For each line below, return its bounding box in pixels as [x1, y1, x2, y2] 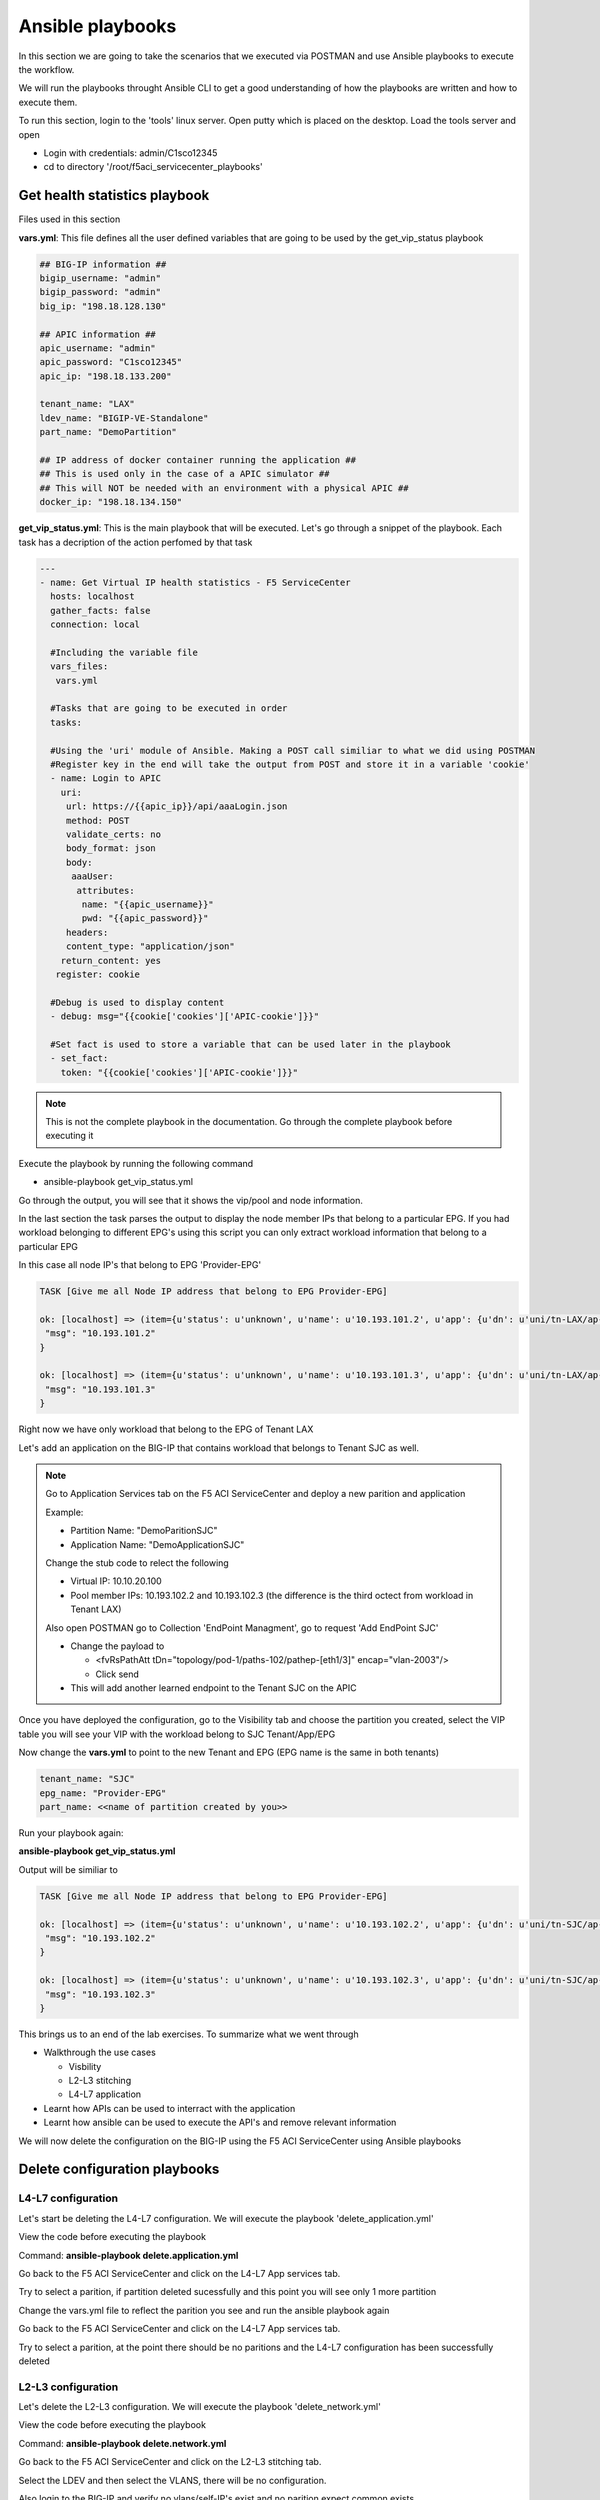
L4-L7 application [68, 2088, 142, 2100]
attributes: [76, 885, 135, 896]
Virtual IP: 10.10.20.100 [70, 1575, 162, 1587]
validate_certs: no [65, 828, 162, 840]
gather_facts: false [50, 605, 151, 616]
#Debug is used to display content [50, 996, 225, 1008]
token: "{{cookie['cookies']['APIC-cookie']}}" [60, 1066, 299, 1078]
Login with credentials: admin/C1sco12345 [43, 146, 218, 159]
